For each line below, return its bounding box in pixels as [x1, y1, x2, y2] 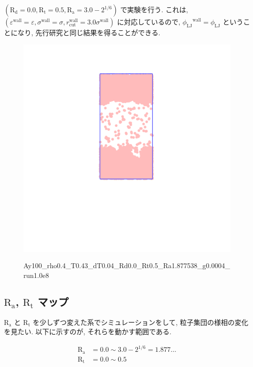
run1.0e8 [23, 270, 49, 280]
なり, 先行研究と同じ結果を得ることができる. [17, 27, 161, 37]
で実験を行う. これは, [120, 4, 188, 14]
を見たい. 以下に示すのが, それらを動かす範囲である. [4, 326, 171, 337]
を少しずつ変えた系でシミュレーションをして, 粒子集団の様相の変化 [32, 317, 249, 327]
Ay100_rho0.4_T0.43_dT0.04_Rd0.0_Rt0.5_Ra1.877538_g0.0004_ [23, 260, 230, 271]
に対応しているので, [117, 17, 181, 26]
